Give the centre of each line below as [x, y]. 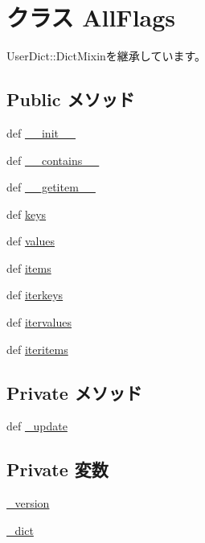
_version [28, 503]
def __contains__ [53, 160]
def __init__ [41, 132]
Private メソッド [74, 392]
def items [29, 267]
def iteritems [37, 349]
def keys [27, 214]
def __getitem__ [51, 187]
